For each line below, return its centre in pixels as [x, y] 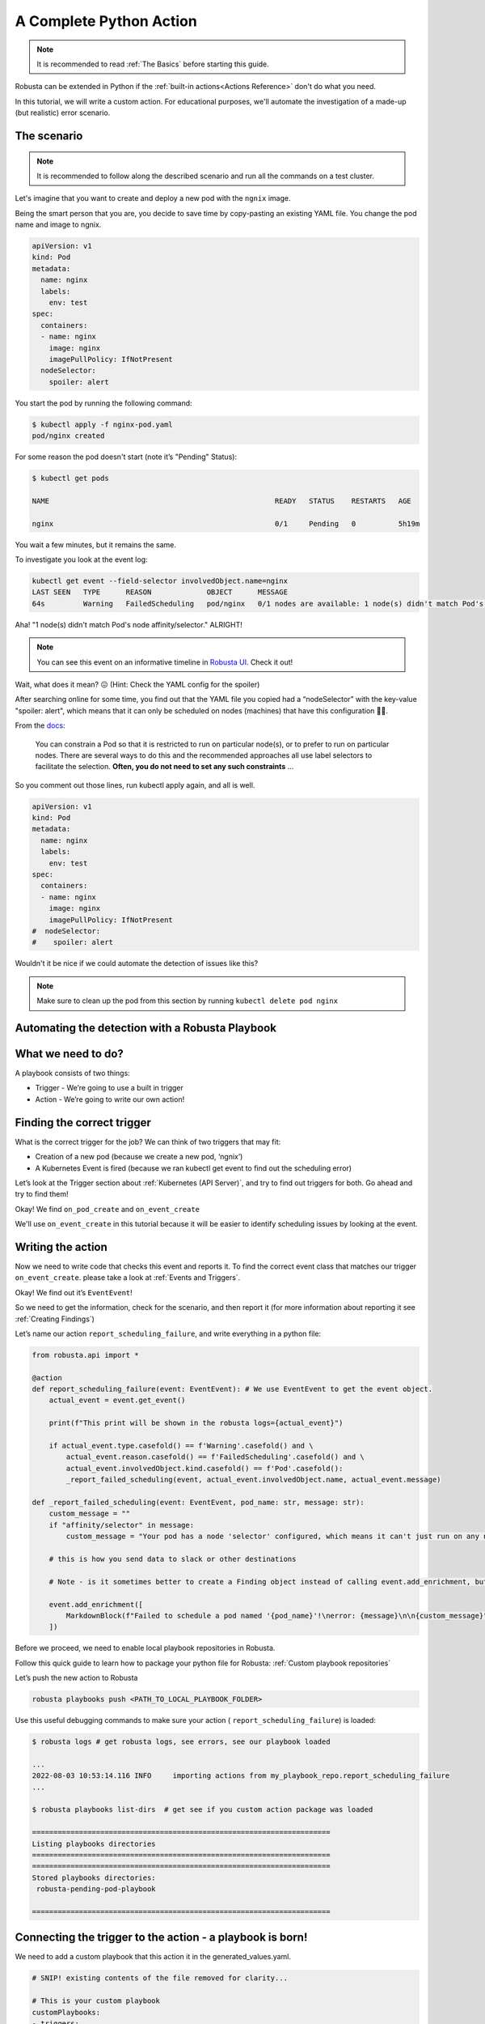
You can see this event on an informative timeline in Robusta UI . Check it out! [165, 662]
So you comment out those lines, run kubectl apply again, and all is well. [135, 785]
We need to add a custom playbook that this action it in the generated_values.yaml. [153, 1957]
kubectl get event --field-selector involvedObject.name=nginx [160, 581]
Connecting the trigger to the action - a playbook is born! [161, 1938]
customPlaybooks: [66, 2012]
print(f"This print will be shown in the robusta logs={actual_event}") [196, 1423]
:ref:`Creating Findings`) [55, 1319]
